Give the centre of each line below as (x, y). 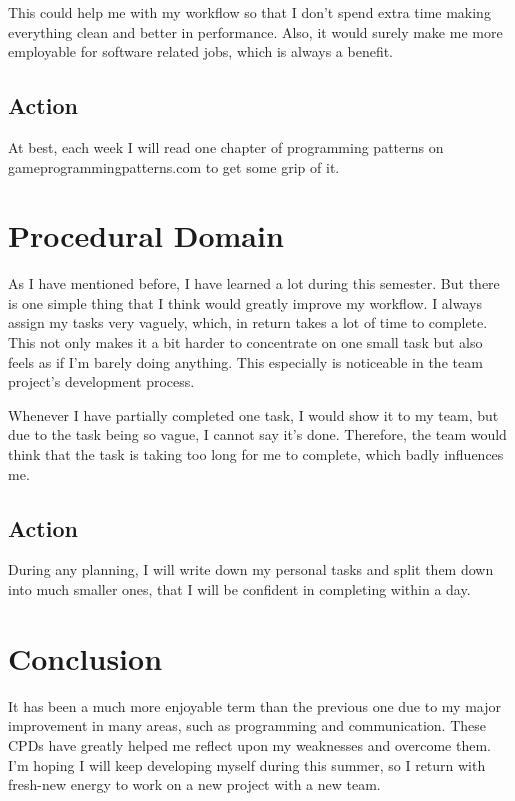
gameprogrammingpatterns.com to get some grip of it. (174, 166)
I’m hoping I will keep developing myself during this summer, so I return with (247, 764)
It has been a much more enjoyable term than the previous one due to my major (254, 705)
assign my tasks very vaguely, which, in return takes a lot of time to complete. (248, 322)
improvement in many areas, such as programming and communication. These (247, 725)
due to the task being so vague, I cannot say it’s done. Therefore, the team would (257, 434)
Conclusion (85, 657)
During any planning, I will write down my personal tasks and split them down (251, 569)
